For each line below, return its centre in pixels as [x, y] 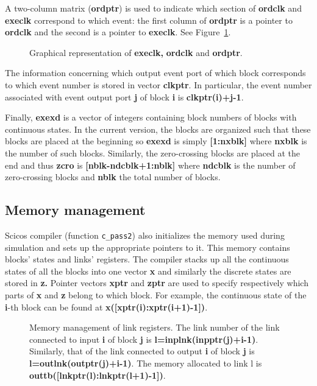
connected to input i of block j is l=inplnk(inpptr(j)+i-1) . [144, 339]
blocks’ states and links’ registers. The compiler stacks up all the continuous [147, 259]
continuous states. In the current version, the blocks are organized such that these [158, 129]
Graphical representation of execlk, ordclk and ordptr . [136, 52]
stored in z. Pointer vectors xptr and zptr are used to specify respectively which [157, 283]
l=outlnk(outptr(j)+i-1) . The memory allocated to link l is [146, 363]
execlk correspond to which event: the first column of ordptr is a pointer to [149, 20]
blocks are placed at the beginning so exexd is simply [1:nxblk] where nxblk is [156, 141]
